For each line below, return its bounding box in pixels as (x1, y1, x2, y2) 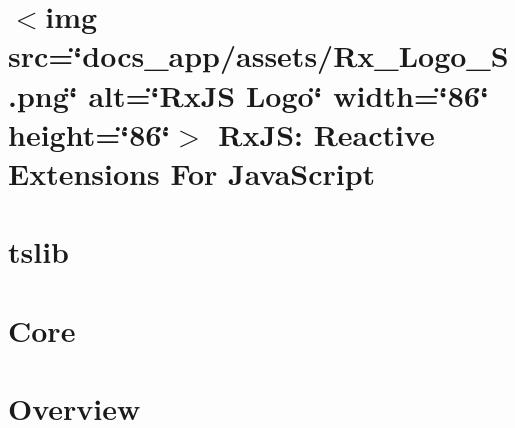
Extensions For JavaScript (8, 152, 376, 193)
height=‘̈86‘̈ (8, 113, 171, 154)
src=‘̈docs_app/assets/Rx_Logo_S (8, 35, 509, 76)
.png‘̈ (8, 74, 78, 115)
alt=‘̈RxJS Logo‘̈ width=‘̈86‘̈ (88, 74, 489, 115)
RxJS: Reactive (218, 113, 435, 154)
